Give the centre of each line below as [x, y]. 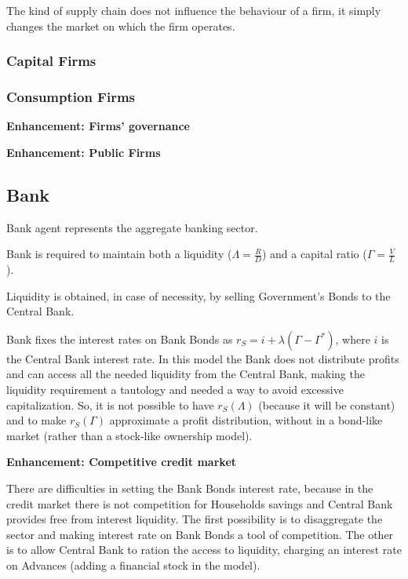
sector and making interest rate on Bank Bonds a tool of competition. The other [200, 534]
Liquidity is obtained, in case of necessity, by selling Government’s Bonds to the [199, 295]
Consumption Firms [71, 96]
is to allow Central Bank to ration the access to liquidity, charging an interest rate [204, 550]
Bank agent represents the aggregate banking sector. [132, 227]
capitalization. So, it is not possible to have [110, 404]
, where [353, 339]
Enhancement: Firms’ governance [98, 126]
